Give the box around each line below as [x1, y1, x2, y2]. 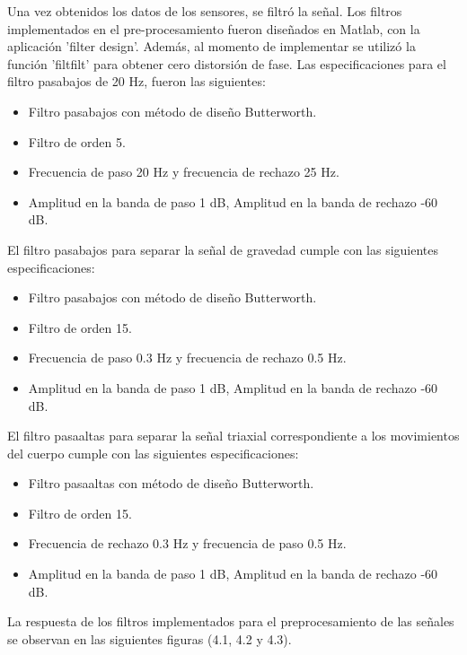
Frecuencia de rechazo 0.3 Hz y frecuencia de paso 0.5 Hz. [28, 534, 347, 553]
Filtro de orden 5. [28, 132, 126, 151]
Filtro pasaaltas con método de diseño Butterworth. [28, 474, 314, 493]
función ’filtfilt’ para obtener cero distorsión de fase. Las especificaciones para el [7, 54, 446, 73]
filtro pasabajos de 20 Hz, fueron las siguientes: [7, 72, 266, 91]
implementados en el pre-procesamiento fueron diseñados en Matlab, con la [7, 19, 420, 38]
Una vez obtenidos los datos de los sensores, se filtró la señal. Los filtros [7, 2, 402, 20]
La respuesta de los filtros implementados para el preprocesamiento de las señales [7, 612, 454, 631]
